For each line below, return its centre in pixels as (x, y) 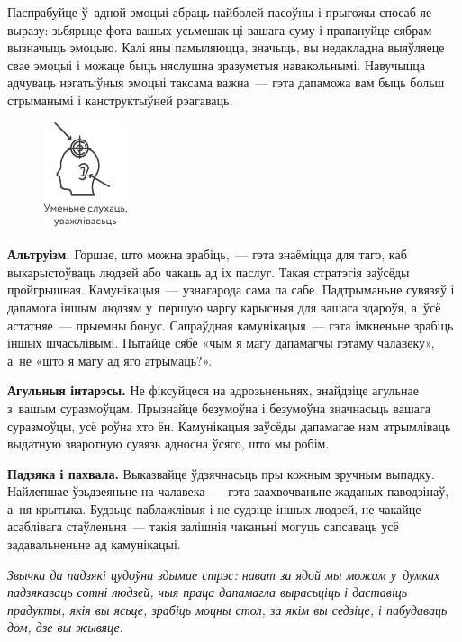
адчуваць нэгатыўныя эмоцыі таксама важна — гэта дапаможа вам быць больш (226, 82)
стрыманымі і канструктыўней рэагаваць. (120, 99)
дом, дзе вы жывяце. (65, 627)
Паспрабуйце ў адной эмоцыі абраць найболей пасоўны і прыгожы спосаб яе (220, 12)
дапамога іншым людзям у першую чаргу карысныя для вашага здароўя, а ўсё (224, 307)
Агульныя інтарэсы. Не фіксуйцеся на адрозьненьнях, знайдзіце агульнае (213, 390)
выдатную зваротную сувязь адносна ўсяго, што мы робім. (168, 443)
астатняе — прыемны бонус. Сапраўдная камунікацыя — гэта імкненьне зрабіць (231, 325)
